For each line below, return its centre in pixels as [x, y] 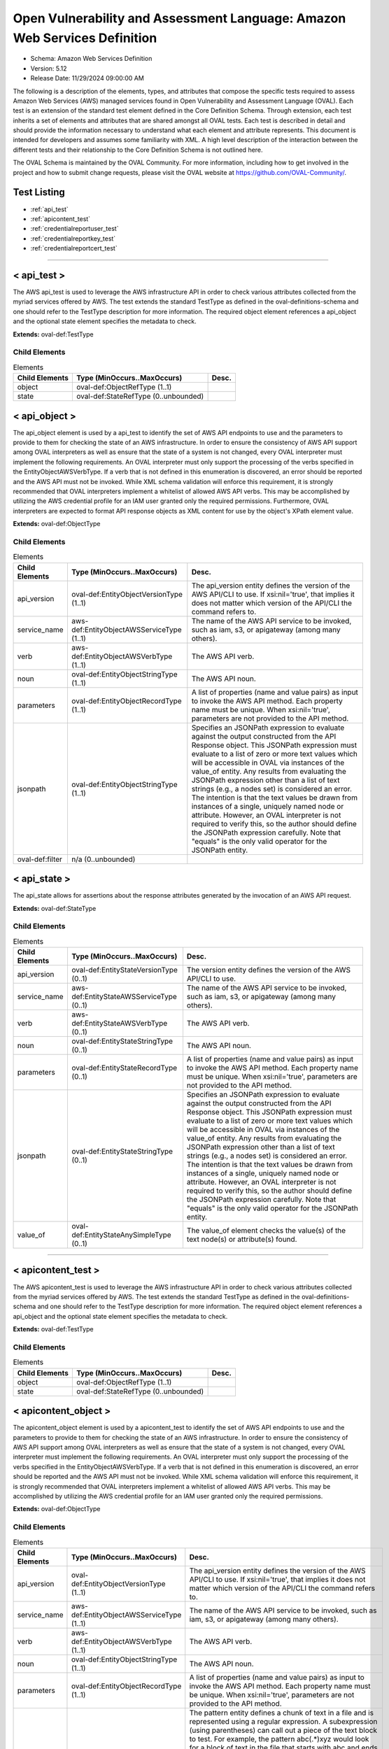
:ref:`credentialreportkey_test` [73, 239]
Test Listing [39, 192]
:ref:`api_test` [50, 209]
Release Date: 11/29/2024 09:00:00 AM [87, 78]
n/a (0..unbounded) [103, 859]
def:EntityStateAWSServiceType [124, 997]
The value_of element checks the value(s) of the [266, 1231]
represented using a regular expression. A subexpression [283, 1721]
